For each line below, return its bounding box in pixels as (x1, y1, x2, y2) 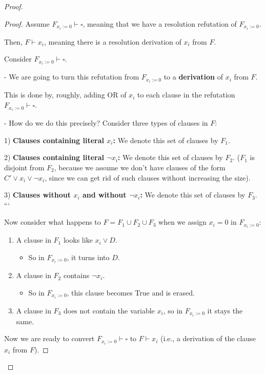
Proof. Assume (4, 18, 50, 29)
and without (82, 189, 127, 200)
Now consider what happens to (4, 216, 101, 227)
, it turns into (67, 252, 110, 262)
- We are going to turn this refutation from (4, 71, 139, 82)
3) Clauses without (4, 189, 71, 200)
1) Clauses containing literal (4, 134, 104, 145)
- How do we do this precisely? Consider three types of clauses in (4, 117, 208, 128)
